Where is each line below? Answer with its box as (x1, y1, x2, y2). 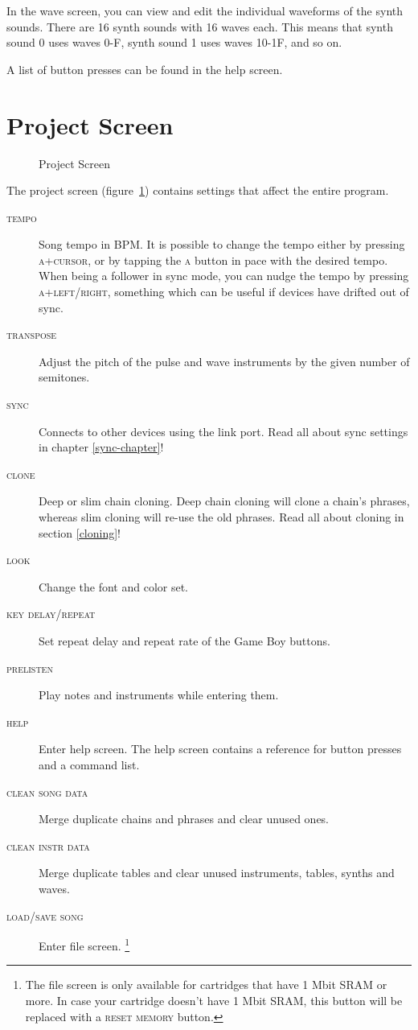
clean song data (6, 783, 88, 800)
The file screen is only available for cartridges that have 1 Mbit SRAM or (25, 976, 387, 993)
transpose (6, 326, 57, 343)
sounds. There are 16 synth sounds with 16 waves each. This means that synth (6, 18, 393, 35)
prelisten (6, 659, 53, 676)
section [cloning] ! (39, 524, 121, 541)
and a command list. (39, 756, 140, 772)
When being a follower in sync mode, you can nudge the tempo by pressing (39, 267, 409, 284)
